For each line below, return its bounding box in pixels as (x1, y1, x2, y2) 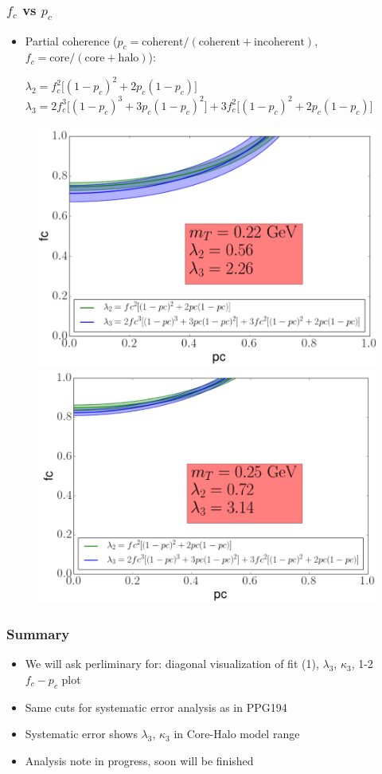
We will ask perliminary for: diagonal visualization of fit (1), (25, 655, 319, 672)
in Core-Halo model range (173, 725, 300, 742)
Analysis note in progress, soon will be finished (25, 752, 254, 768)
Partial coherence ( (25, 32, 118, 49)
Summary (6, 623, 70, 643)
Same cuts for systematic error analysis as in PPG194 (25, 698, 287, 715)
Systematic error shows (25, 725, 138, 742)
